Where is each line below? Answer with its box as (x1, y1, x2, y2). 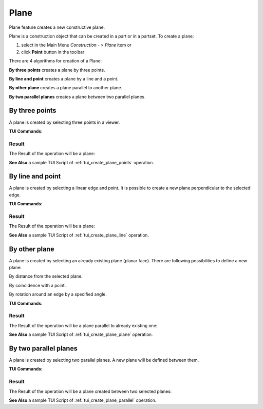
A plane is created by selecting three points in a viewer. (9, 119, 120, 125)
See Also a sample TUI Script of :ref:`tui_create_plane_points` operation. (9, 159, 154, 165)
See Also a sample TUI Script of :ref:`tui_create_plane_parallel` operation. (9, 397, 157, 403)
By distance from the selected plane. (9, 273, 83, 279)
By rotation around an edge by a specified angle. (9, 292, 107, 297)
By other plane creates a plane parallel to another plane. (9, 85, 123, 91)
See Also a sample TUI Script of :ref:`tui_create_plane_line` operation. (9, 232, 149, 238)
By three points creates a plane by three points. (9, 67, 105, 73)
